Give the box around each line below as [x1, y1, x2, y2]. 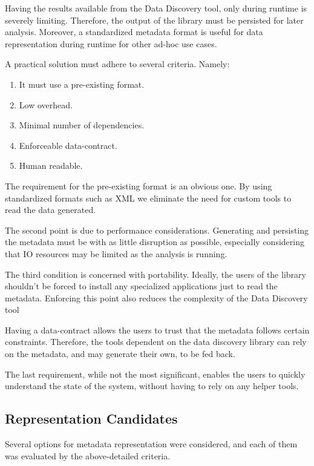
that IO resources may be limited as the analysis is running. [5, 247, 227, 260]
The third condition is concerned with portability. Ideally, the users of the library [5, 267, 306, 280]
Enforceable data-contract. [19, 139, 117, 151]
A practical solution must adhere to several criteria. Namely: [5, 57, 230, 70]
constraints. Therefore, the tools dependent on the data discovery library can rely [5, 335, 307, 348]
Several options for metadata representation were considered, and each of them [5, 438, 298, 450]
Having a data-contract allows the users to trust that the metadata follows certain [5, 323, 310, 336]
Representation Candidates [5, 409, 178, 428]
